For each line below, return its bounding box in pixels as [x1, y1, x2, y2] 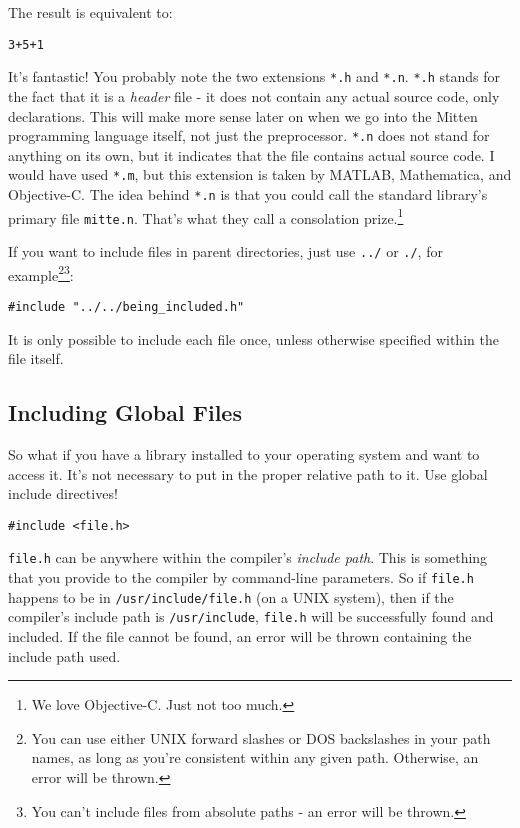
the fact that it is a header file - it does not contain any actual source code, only [8, 85, 500, 106]
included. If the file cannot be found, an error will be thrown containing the [8, 625, 472, 646]
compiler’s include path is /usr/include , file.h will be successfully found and [8, 606, 494, 627]
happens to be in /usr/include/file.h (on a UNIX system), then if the [8, 586, 454, 607]
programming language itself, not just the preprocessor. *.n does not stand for [8, 125, 490, 146]
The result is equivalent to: [8, 2, 173, 22]
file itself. [8, 348, 64, 369]
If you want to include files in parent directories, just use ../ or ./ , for [8, 240, 443, 261]
